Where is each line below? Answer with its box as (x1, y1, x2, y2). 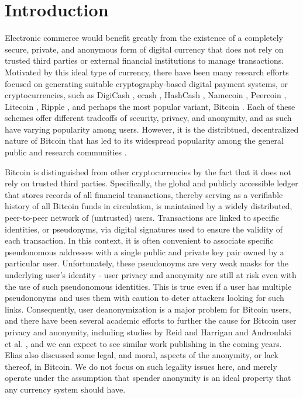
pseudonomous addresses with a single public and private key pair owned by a (5, 245, 284, 258)
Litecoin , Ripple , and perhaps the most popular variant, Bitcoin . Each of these (5, 100, 295, 112)
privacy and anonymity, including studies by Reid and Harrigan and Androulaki (5, 325, 291, 338)
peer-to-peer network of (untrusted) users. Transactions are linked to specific (5, 211, 280, 224)
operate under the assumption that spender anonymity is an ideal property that (5, 372, 291, 384)
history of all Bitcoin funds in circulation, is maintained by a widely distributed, (5, 200, 292, 212)
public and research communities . (5, 146, 127, 158)
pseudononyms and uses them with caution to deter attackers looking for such (5, 292, 284, 304)
